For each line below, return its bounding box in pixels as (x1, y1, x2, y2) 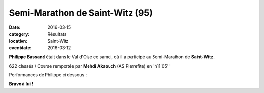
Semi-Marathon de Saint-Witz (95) (9, 7, 153, 18)
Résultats (47, 31, 66, 37)
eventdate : (9, 45, 32, 51)
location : (9, 38, 28, 44)
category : (9, 31, 30, 37)
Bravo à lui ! (9, 81, 34, 87)
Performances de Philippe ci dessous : (9, 71, 87, 78)
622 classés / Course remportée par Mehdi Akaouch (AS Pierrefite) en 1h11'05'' (9, 63, 170, 69)
